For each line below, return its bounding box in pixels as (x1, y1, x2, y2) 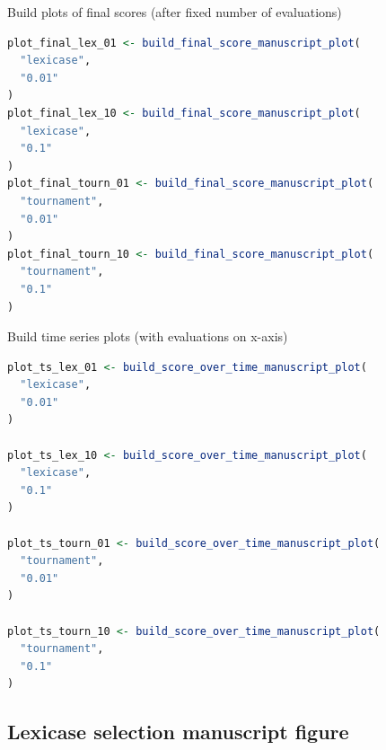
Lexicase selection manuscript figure (7, 718, 349, 746)
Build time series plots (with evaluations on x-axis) (7, 327, 288, 346)
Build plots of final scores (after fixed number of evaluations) (7, 3, 342, 21)
